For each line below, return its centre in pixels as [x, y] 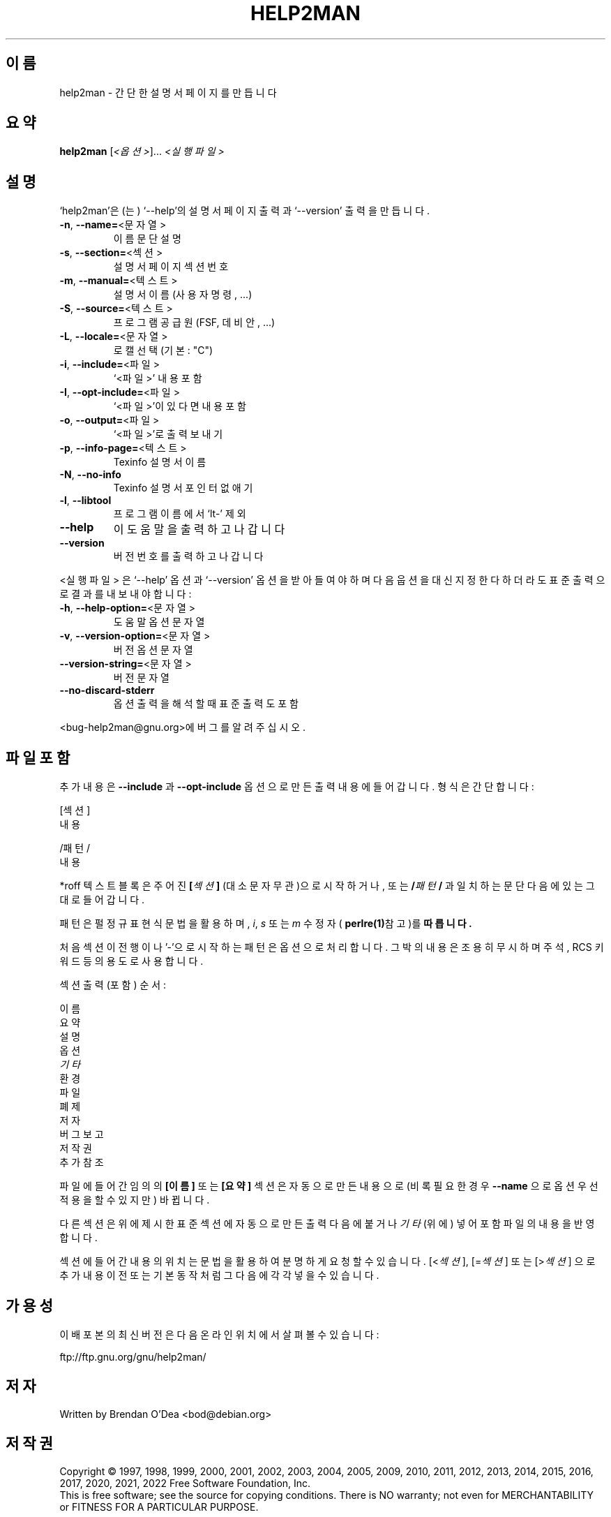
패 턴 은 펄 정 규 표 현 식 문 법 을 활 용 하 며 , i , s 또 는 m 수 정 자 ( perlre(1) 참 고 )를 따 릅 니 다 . [266, 924]
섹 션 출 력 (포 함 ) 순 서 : [113, 985]
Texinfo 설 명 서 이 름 [160, 462]
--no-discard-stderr [107, 690]
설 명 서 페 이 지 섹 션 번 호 [171, 267]
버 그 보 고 [82, 1134]
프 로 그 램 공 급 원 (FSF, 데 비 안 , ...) [194, 323]
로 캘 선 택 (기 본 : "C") [163, 350]
